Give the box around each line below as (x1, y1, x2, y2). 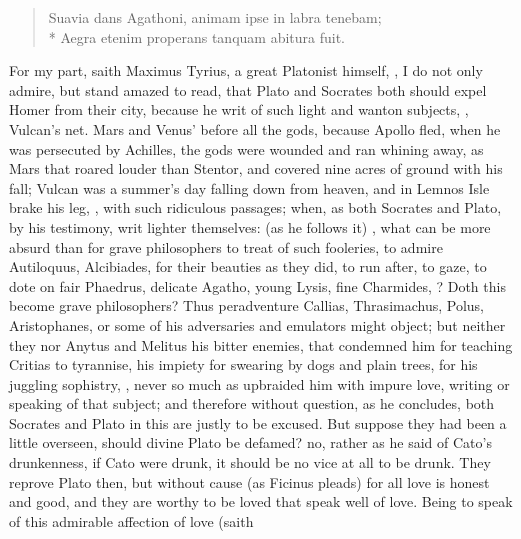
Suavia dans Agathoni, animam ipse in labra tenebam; (48, 7, 382, 27)
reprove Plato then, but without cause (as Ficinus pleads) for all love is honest (9, 471, 490, 492)
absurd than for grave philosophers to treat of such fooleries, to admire (9, 236, 443, 257)
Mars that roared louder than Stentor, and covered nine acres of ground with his (9, 158, 503, 179)
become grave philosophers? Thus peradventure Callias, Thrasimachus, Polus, (9, 295, 484, 316)
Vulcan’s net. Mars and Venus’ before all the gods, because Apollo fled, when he (9, 118, 501, 139)
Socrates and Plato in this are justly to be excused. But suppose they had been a (9, 412, 507, 433)
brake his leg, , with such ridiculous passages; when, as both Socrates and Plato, (9, 197, 502, 218)
